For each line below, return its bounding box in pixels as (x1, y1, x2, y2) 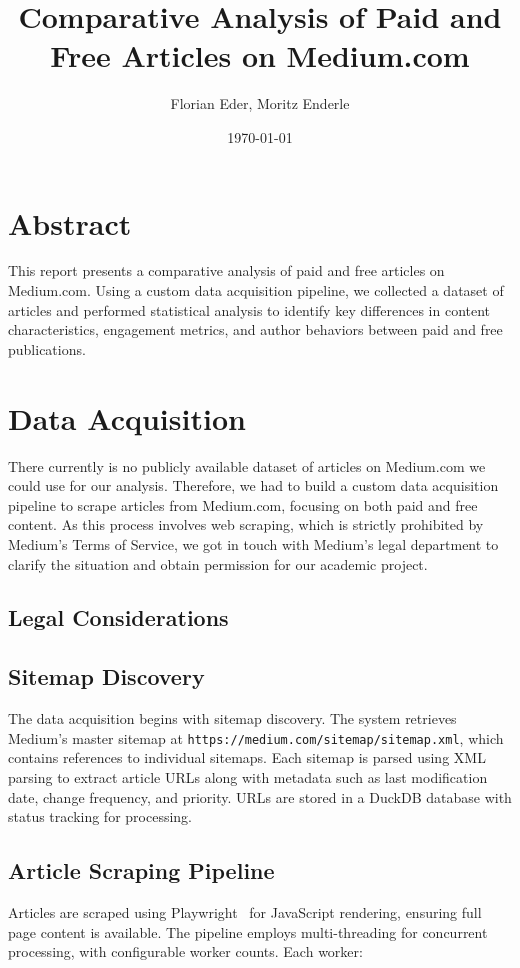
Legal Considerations (8, 602, 229, 633)
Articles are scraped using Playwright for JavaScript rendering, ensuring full (8, 901, 482, 922)
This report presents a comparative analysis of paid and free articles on (8, 260, 445, 281)
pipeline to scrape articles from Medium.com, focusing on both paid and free (8, 494, 478, 515)
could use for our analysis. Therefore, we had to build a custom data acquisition (8, 475, 499, 496)
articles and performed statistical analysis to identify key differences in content (8, 299, 491, 320)
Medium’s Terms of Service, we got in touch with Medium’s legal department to (8, 533, 499, 554)
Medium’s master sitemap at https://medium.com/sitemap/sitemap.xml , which (8, 727, 504, 748)
